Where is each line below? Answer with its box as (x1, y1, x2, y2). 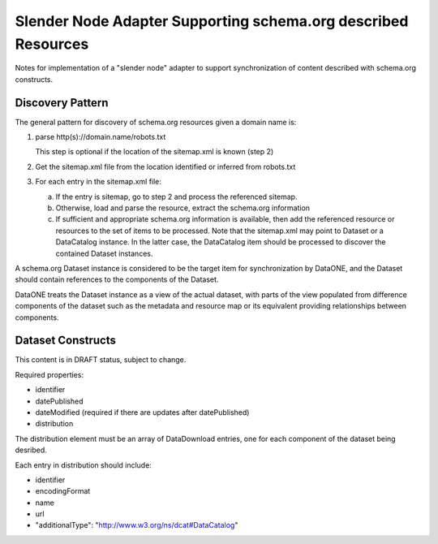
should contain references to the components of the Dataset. (15, 274, 219, 284)
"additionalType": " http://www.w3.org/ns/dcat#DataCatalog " (35, 520, 238, 530)
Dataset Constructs (15, 334, 117, 348)
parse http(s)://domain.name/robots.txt (35, 132, 166, 142)
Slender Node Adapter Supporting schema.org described (15, 12, 409, 30)
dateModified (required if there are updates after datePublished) (35, 407, 250, 417)
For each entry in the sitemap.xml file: (35, 177, 162, 187)
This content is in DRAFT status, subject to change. (15, 355, 187, 365)
